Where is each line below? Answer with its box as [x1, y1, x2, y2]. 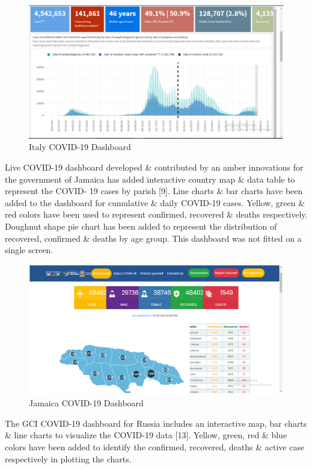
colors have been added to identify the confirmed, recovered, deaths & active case [5, 440, 305, 453]
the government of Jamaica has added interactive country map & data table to [5, 172, 295, 185]
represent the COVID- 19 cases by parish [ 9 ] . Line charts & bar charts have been [5, 184, 303, 197]
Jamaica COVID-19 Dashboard [29, 397, 144, 409]
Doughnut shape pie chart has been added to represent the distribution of [5, 219, 277, 232]
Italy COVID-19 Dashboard [29, 140, 131, 153]
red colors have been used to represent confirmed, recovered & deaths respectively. [5, 208, 308, 221]
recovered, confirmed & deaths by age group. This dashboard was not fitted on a [5, 231, 302, 244]
